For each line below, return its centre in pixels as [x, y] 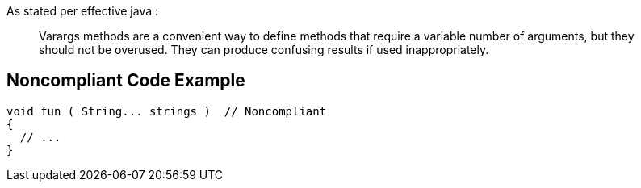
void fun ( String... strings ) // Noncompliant [167, 111]
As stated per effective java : [83, 11]
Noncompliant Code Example [126, 81]
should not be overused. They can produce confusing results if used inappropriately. [264, 50]
